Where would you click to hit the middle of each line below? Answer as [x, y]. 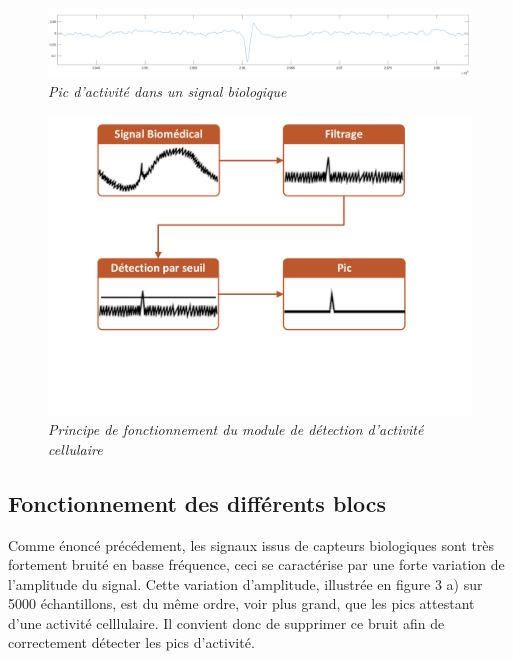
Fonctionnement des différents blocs [197, 502]
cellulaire [75, 448]
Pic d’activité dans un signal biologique [167, 91]
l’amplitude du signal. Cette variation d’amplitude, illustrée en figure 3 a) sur [245, 583]
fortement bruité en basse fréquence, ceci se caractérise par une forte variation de [256, 564]
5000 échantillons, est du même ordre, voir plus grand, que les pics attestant [241, 603]
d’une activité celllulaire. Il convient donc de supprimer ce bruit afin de [226, 622]
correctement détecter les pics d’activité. [131, 642]
